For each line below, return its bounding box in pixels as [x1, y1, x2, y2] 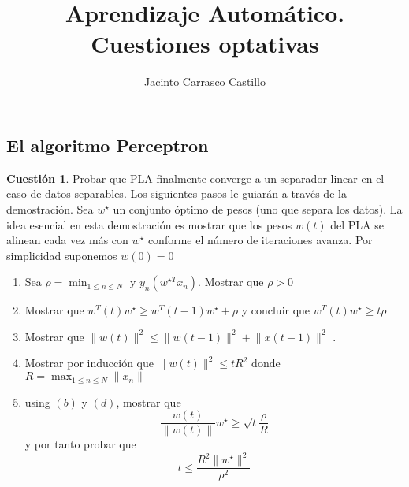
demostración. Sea [6, 200, 94, 217]
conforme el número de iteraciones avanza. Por [147, 232, 373, 248]
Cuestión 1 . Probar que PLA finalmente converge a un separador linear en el [6, 169, 385, 186]
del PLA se [330, 216, 384, 232]
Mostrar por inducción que [24, 355, 154, 371]
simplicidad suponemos [6, 247, 117, 263]
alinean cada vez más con [6, 232, 128, 248]
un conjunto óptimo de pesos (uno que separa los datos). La [113, 200, 403, 217]
